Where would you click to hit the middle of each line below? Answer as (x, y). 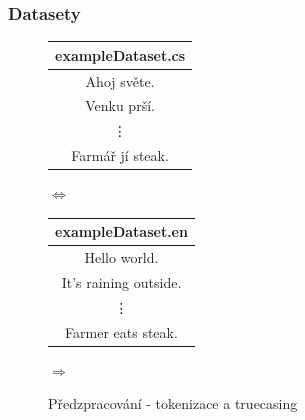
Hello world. (121, 257)
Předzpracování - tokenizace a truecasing (173, 403)
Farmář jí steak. (120, 155)
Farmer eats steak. (121, 331)
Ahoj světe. (120, 80)
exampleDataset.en (121, 231)
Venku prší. (120, 105)
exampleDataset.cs (120, 54)
